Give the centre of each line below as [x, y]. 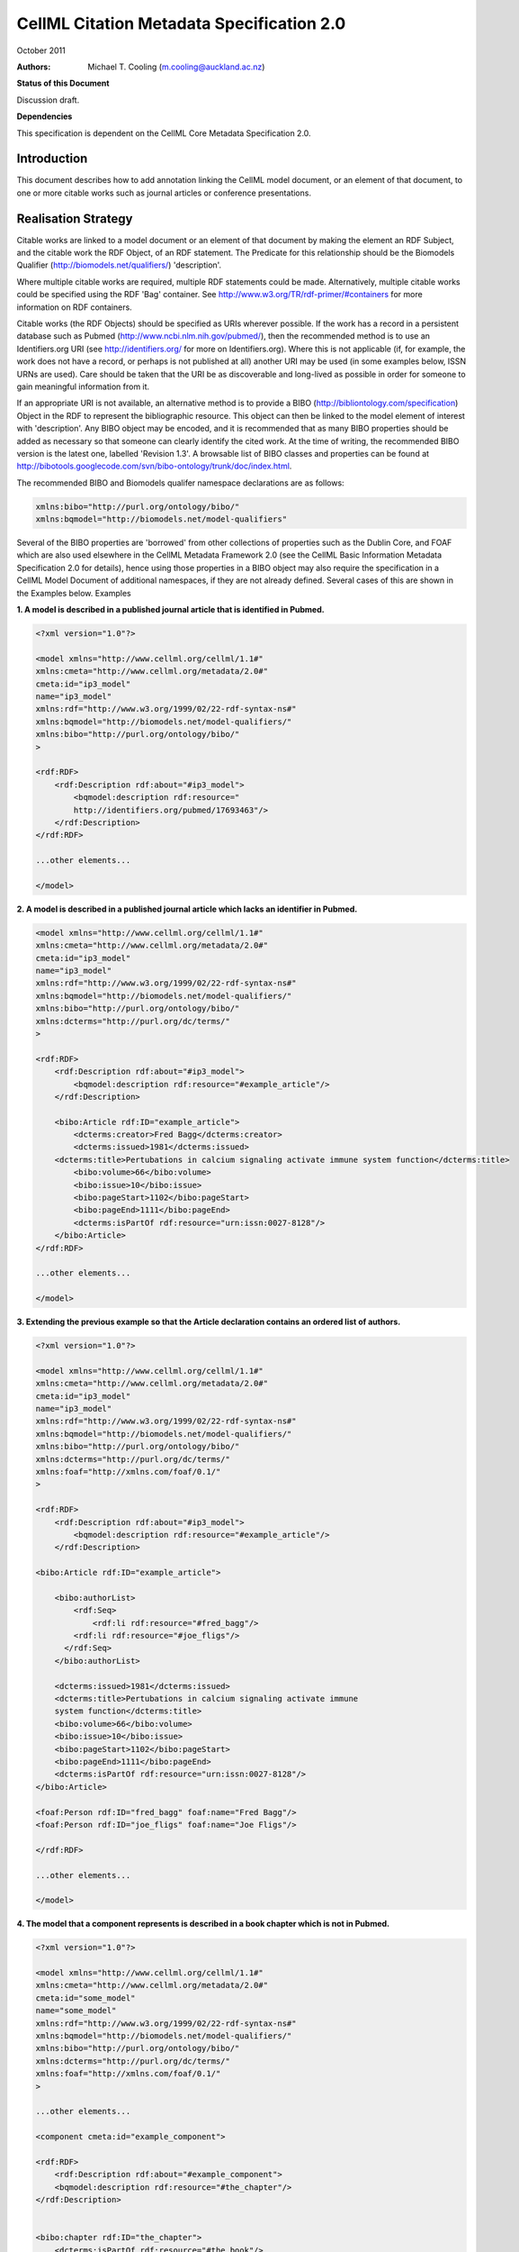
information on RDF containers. [74, 307]
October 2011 [41, 50]
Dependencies [45, 116]
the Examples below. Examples [74, 593]
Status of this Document [63, 83]
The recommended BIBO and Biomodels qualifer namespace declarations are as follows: [181, 483]
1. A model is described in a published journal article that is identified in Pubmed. [170, 610]
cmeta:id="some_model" [85, 1998]
